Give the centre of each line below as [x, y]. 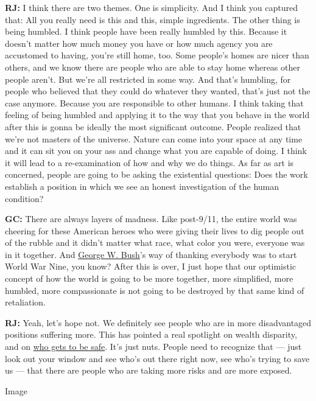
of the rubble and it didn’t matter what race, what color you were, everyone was [155, 242]
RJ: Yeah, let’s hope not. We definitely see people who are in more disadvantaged [158, 322]
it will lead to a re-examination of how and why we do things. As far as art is [149, 162]
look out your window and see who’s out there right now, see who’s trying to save [157, 358]
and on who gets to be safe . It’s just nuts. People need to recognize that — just [153, 347]
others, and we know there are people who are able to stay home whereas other [153, 67]
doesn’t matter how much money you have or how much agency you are [139, 43]
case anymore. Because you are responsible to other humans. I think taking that [154, 103]
